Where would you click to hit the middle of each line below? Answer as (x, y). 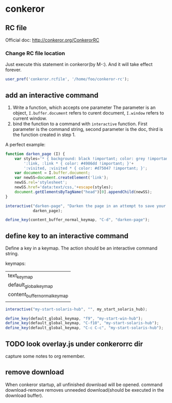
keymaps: (16, 263)
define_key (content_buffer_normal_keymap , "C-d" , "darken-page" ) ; (78, 220)
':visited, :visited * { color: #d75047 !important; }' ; (85, 168)
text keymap (20, 276)
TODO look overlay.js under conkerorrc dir (74, 344)
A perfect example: (26, 144)
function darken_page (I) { (35, 154)
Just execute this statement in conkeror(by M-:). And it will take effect (79, 64)
